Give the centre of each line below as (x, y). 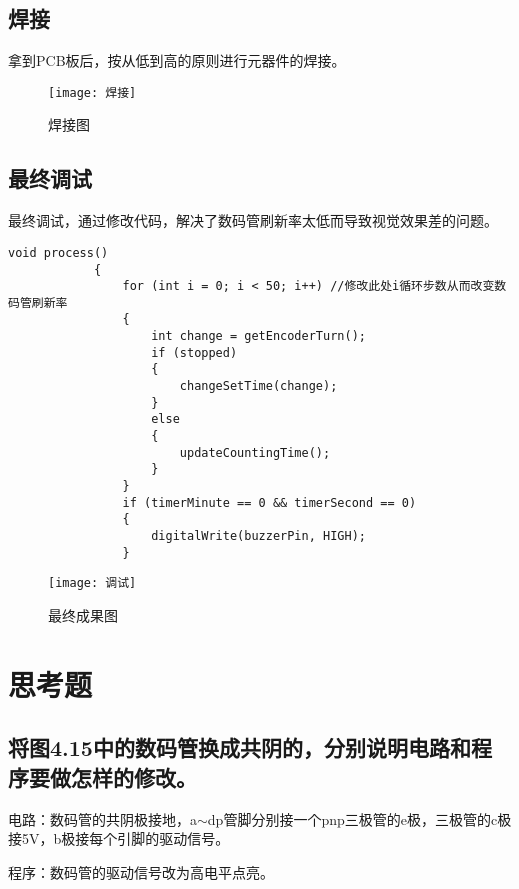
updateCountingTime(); (255, 452)
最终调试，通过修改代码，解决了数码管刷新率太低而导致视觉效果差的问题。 (253, 220)
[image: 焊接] (92, 92)
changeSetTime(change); (258, 386)
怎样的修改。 (133, 776)
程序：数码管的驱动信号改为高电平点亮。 (141, 871)
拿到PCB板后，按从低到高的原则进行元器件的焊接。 (177, 60)
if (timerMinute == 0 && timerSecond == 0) (269, 502)
